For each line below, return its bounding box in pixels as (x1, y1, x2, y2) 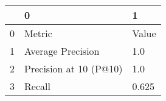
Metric (24, 26, 52, 40)
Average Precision (24, 44, 100, 58)
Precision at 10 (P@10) (24, 61, 123, 75)
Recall (24, 79, 50, 93)
